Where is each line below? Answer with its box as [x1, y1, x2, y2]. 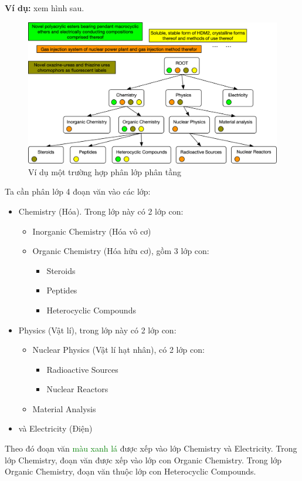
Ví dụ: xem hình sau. [5, 2, 84, 14]
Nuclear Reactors [46, 383, 108, 395]
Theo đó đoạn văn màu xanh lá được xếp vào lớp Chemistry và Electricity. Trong [5, 442, 297, 455]
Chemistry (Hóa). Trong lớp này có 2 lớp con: [18, 205, 184, 217]
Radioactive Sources [46, 363, 118, 375]
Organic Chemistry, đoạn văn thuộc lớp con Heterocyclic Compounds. [5, 465, 256, 477]
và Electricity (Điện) [18, 422, 93, 435]
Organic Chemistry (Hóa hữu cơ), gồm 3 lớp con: [32, 245, 209, 257]
